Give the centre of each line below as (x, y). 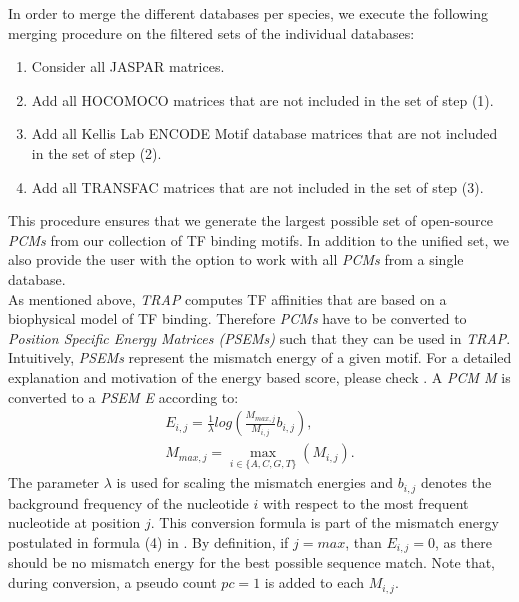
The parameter (54, 482)
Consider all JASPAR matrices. (128, 66)
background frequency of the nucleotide (128, 502)
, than (363, 542)
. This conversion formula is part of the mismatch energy (324, 522)
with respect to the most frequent (366, 502)
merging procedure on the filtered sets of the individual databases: (211, 32)
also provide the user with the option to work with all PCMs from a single (236, 259)
